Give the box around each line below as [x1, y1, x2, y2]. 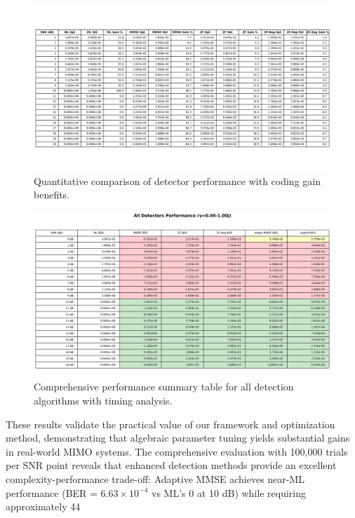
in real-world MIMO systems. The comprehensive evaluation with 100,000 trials [6, 444, 348, 458]
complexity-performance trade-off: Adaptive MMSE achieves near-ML [6, 471, 305, 486]
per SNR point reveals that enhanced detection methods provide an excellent [6, 458, 337, 472]
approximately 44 [6, 499, 81, 514]
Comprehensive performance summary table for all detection [34, 379, 294, 394]
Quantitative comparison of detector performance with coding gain [34, 173, 321, 188]
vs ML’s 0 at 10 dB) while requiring [152, 485, 307, 500]
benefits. [34, 187, 70, 202]
